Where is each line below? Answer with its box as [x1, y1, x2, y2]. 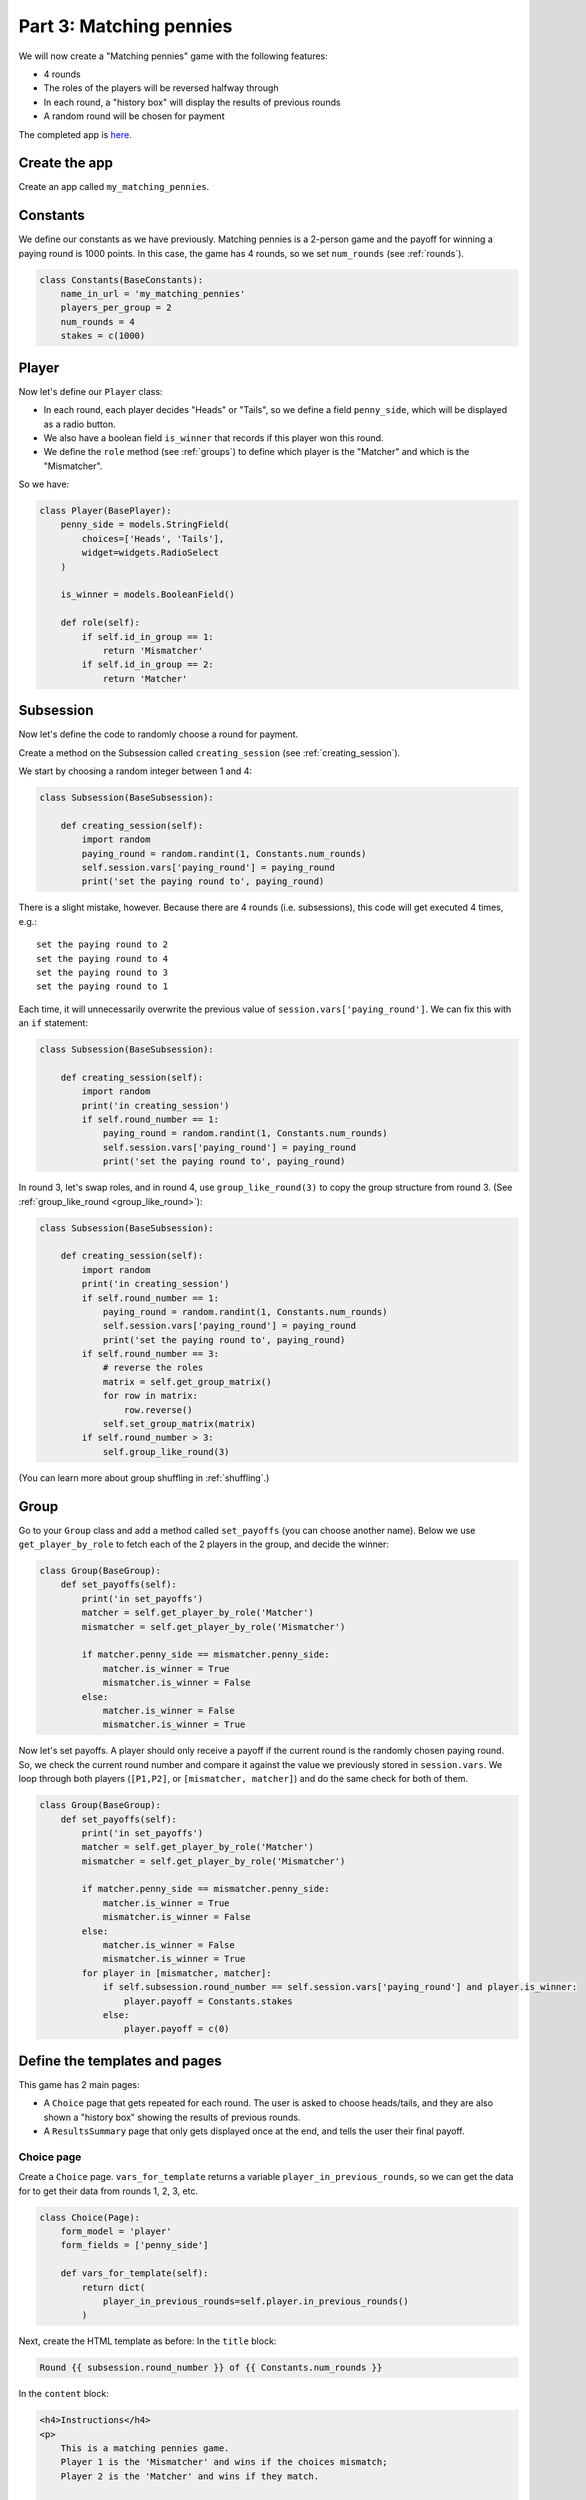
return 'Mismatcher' [102, 645, 204, 656]
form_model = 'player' [60, 2225, 172, 2237]
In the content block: [18, 2388, 109, 2400]
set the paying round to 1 [36, 981, 169, 992]
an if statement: [18, 1017, 89, 1029]
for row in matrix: [102, 1390, 199, 1402]
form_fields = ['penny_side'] [60, 2240, 209, 2251]
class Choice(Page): [39, 2211, 140, 2223]
